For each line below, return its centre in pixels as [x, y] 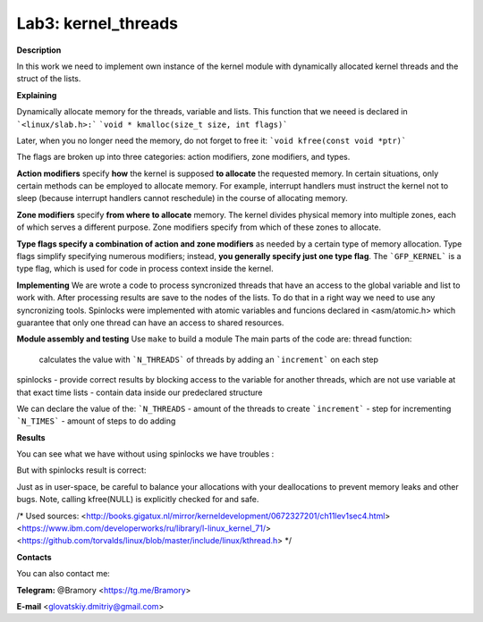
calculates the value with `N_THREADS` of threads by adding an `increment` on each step [209, 359]
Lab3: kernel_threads [97, 23]
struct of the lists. [49, 79]
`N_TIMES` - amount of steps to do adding [96, 421]
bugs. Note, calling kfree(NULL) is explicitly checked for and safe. [138, 500]
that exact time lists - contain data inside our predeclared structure [140, 392]
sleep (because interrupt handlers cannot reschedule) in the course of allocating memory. [182, 198]
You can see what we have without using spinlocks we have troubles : [145, 454]
